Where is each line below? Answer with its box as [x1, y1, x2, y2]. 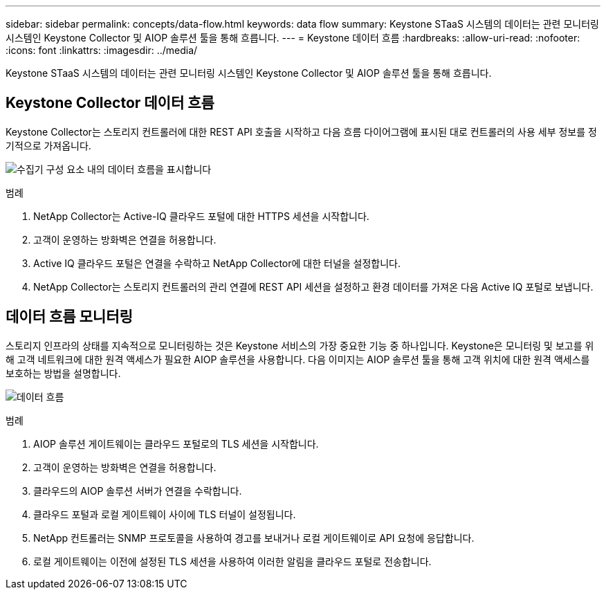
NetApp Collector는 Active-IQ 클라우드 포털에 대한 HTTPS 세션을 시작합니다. [33, 210, 369, 222]
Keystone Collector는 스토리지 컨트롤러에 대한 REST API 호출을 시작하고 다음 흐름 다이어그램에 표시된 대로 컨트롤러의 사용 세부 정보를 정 [6, 125, 597, 138]
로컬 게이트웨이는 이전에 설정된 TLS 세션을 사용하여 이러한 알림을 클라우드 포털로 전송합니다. [33, 555, 432, 567]
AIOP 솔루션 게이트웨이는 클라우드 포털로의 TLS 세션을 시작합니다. [33, 437, 319, 450]
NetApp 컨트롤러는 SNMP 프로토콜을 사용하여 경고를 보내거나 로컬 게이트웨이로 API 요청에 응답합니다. [33, 531, 475, 544]
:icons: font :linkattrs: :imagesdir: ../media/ [6, 44, 198, 56]
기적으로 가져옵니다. [6, 139, 91, 152]
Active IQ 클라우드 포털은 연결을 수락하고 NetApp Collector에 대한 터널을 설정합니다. [33, 257, 401, 269]
